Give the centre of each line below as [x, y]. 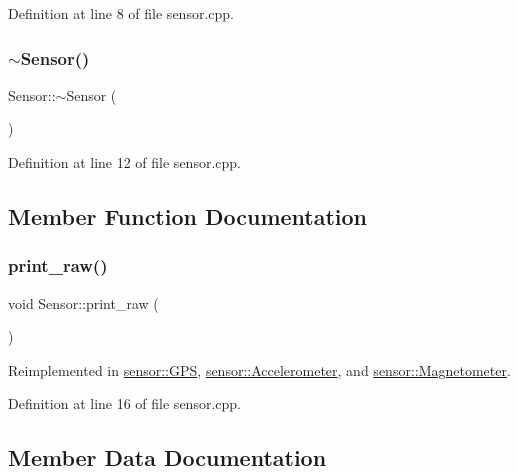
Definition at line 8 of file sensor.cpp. [121, 13]
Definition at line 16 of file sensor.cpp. [124, 403]
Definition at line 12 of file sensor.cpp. [124, 162]
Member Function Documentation [188, 215]
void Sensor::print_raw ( [83, 302]
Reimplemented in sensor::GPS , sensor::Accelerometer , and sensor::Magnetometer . [259, 369]
